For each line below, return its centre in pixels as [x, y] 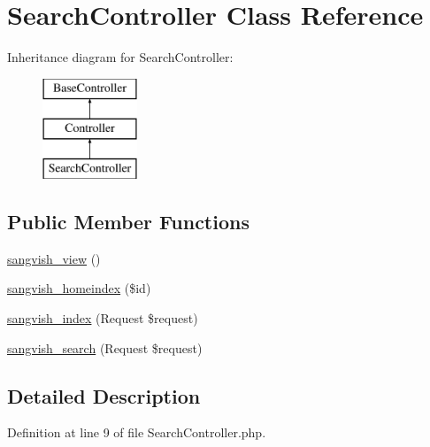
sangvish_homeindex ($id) [79, 288]
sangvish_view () [54, 258]
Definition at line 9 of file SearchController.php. [137, 432]
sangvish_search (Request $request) [105, 347]
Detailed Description [104, 395]
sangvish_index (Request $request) [103, 318]
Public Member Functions [128, 222]
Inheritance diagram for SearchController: [120, 57]
